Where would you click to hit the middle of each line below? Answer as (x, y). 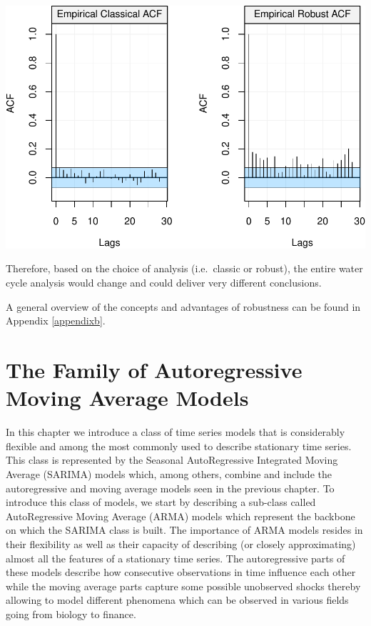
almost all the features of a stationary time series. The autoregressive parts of (176, 558)
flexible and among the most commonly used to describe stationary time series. (179, 446)
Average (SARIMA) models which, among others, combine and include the (169, 473)
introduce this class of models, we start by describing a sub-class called (161, 502)
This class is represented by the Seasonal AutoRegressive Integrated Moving (172, 460)
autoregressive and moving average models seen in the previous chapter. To (170, 488)
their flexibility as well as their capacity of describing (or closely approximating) (181, 543)
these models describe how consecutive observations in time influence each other (181, 572)
